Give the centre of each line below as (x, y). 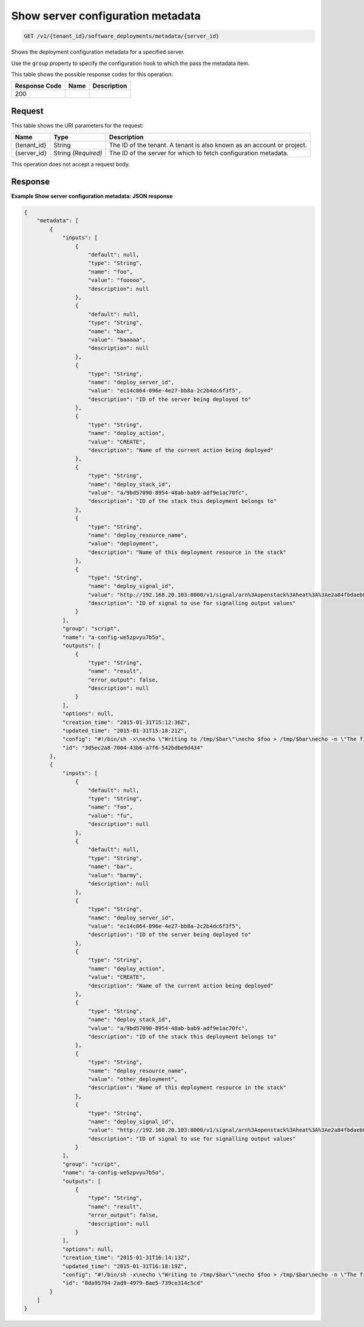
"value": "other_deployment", (133, 1079)
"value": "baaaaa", (117, 339)
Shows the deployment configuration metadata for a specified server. (98, 52)
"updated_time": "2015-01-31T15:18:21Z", (125, 731)
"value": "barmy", (115, 875)
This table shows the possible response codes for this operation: (92, 74)
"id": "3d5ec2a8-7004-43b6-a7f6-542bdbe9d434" (133, 748)
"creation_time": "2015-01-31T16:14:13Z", (126, 1258)
